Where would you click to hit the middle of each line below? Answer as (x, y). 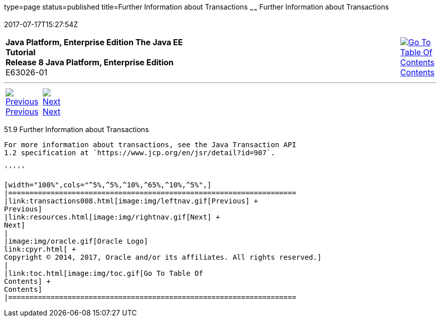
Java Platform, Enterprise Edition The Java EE (94, 42)
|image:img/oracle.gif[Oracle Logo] (76, 241)
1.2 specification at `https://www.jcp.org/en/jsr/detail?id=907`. (140, 152)
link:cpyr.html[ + (40, 249)
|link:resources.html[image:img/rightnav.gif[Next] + (112, 217)
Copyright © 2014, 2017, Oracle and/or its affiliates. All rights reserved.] (163, 257)
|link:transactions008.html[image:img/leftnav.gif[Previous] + (131, 201)
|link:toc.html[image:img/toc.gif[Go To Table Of (104, 273)
